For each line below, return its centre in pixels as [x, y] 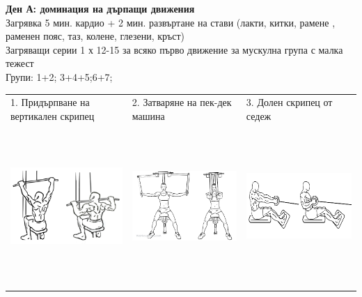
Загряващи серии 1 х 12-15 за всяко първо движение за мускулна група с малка [174, 49]
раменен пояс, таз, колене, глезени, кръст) [95, 36]
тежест [20, 63]
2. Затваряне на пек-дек [182, 102]
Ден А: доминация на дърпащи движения [100, 8]
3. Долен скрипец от [289, 102]
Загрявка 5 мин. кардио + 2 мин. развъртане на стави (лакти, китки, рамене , [171, 22]
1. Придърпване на [50, 102]
